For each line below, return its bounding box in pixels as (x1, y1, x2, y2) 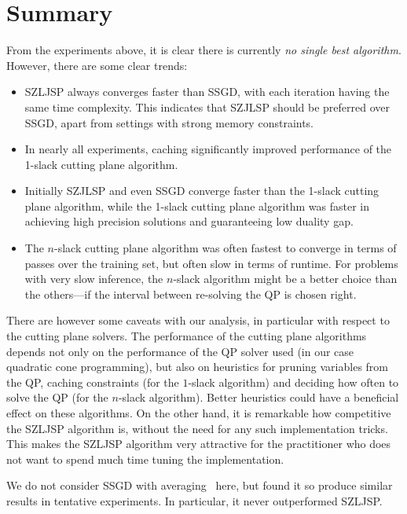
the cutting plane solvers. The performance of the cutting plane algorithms (6, 328, 367, 344)
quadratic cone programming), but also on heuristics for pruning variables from (6, 358, 389, 375)
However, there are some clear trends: (6, 57, 188, 73)
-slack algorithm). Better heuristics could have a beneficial (118, 389, 399, 406)
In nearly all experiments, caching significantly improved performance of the (24, 141, 392, 157)
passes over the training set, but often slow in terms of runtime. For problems (24, 255, 398, 271)
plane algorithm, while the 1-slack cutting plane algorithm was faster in (24, 197, 370, 214)
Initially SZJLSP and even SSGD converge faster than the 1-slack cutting (24, 182, 379, 199)
